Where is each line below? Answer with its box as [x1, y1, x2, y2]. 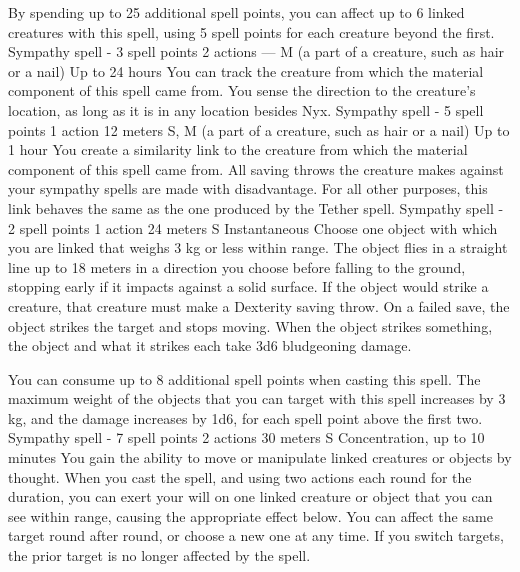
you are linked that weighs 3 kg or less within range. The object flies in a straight [8, 237, 508, 258]
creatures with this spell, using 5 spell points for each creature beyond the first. [8, 21, 495, 42]
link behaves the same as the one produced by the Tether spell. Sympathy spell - [8, 197, 504, 218]
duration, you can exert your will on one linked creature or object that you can [8, 486, 493, 507]
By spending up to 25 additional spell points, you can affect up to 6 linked [8, 2, 465, 22]
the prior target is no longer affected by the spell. [8, 545, 311, 566]
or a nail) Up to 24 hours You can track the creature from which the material [8, 60, 484, 81]
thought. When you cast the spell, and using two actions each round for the [8, 466, 472, 487]
